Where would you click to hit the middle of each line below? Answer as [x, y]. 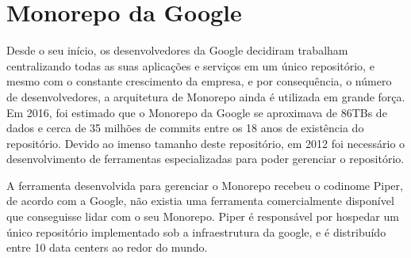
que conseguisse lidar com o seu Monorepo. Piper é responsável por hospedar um [203, 216]
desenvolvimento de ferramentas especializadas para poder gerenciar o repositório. [205, 159]
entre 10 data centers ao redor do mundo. [107, 247]
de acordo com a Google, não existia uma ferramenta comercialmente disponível [200, 201]
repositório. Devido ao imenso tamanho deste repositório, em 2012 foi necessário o [206, 143]
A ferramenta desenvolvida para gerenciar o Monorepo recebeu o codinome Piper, [205, 185]
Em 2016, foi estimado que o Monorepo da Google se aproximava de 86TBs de [197, 112]
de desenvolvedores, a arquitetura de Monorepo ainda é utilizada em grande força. [206, 96]
